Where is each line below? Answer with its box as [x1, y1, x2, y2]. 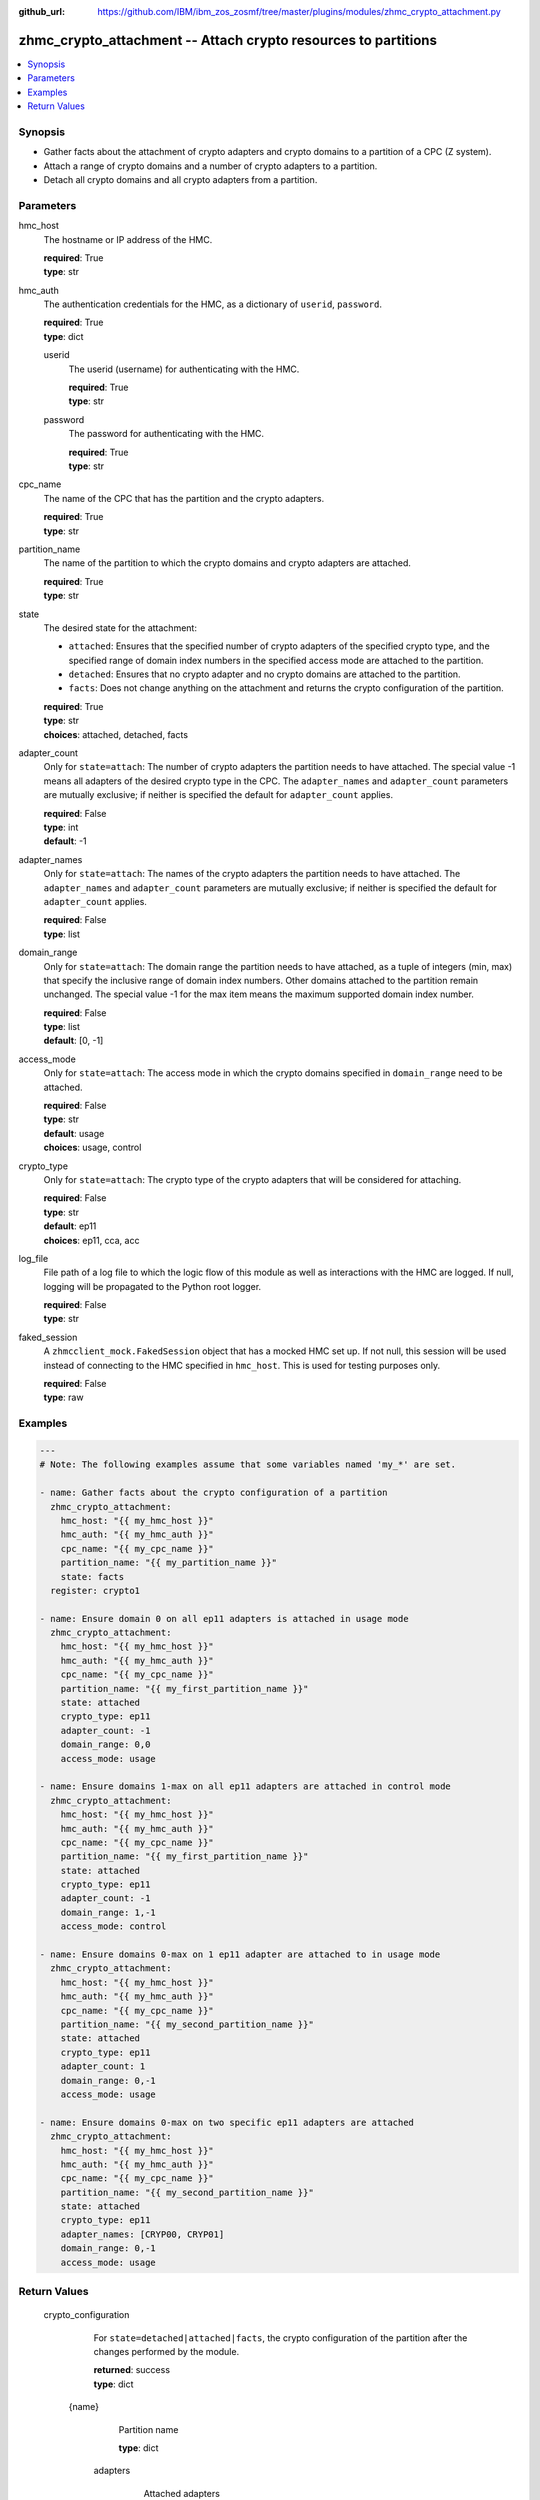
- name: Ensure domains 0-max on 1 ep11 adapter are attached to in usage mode [39, 1949, 441, 1960]
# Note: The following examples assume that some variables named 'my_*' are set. [39, 1459, 457, 1470]
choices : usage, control [43, 1141, 142, 1154]
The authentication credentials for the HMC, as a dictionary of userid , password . [43, 298, 383, 310]
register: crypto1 [50, 1585, 140, 1596]
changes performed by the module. [93, 2345, 240, 2357]
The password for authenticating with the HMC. [68, 428, 265, 440]
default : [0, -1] [43, 1035, 104, 1047]
